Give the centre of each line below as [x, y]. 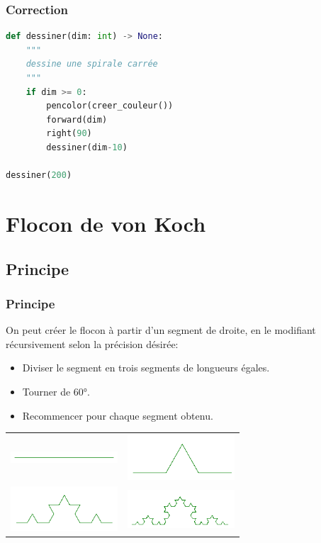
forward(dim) [77, 119]
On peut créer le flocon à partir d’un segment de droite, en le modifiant [161, 330]
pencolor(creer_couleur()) [110, 106]
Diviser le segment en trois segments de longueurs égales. [146, 368]
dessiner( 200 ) [39, 175]
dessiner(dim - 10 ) [87, 147]
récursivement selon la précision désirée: [92, 343]
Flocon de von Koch [106, 223]
